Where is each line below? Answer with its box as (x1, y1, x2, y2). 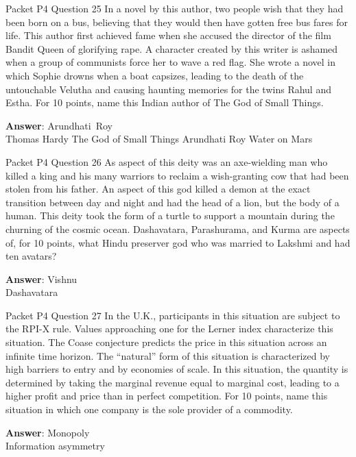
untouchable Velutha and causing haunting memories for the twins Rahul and (5, 82, 331, 96)
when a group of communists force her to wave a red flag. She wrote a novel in (5, 55, 335, 69)
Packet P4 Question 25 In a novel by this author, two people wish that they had (5, 1, 344, 15)
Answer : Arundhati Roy (5, 118, 112, 132)
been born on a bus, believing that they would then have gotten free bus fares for (5, 14, 348, 29)
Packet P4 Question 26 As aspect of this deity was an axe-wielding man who (5, 154, 328, 169)
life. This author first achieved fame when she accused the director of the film (5, 28, 331, 42)
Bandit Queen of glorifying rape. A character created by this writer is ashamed (5, 41, 338, 55)
